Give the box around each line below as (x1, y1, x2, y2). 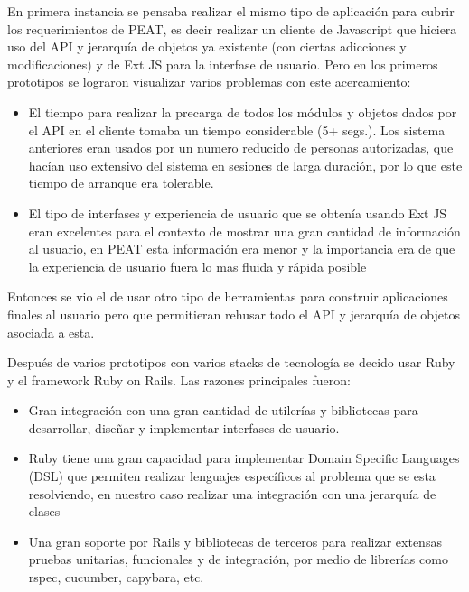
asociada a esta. (7, 322, 95, 341)
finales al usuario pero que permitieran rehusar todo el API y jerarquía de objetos (7, 304, 460, 323)
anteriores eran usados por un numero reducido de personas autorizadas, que (28, 138, 454, 157)
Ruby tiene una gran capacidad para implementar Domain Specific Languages (28, 449, 460, 467)
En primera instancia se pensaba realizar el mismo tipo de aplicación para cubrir (7, 2, 455, 20)
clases (28, 502, 61, 521)
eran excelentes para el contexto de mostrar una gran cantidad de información (28, 221, 461, 240)
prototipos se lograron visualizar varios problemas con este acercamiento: (7, 72, 411, 91)
